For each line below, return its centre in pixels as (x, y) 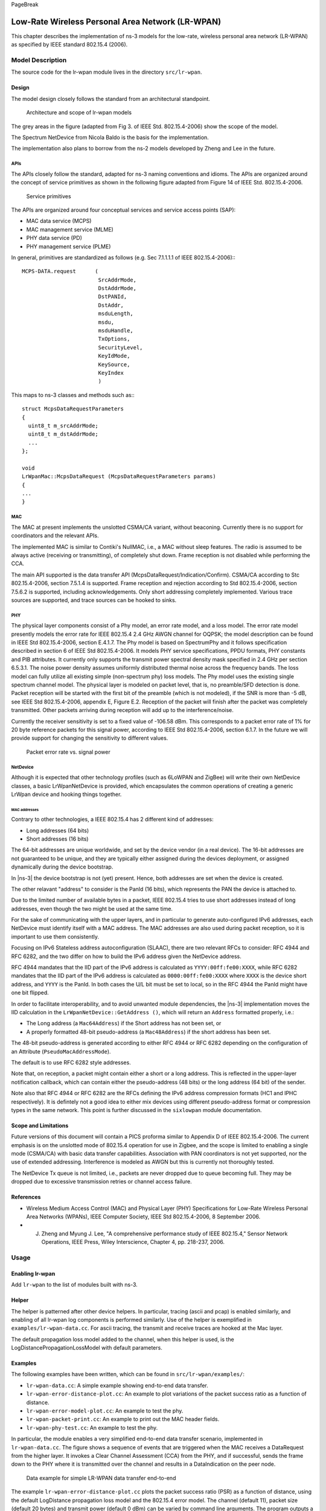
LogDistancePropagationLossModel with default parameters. (87, 1348)
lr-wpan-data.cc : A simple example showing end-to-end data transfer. (117, 1385)
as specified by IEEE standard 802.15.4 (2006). (69, 45)
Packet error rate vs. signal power (69, 752)
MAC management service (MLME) (70, 229)
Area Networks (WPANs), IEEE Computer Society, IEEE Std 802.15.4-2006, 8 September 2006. (143, 1217)
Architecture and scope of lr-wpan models (79, 112)
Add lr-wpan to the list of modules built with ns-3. (75, 1285)
